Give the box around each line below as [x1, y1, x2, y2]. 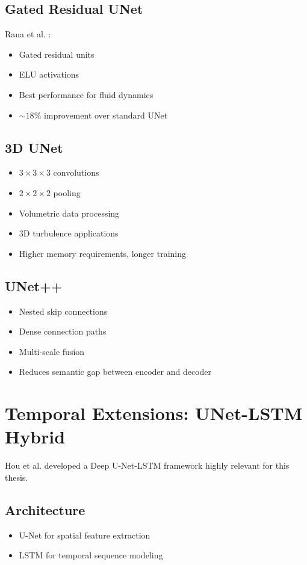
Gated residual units [19, 48, 95, 60]
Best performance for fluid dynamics [19, 88, 153, 100]
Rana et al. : [5, 28, 51, 40]
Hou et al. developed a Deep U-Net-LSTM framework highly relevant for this [5, 459, 290, 472]
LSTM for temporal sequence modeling [19, 549, 163, 561]
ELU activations [19, 68, 79, 81]
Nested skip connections [19, 304, 108, 317]
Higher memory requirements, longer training [19, 247, 187, 259]
